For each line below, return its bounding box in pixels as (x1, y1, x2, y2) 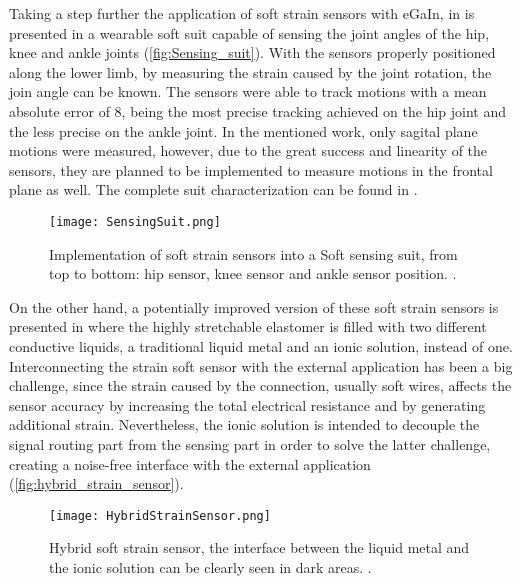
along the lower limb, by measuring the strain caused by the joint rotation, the (9, 61, 492, 82)
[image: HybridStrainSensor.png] (49, 508, 271, 523)
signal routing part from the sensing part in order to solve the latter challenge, (9, 433, 491, 454)
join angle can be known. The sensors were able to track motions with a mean (9, 81, 487, 102)
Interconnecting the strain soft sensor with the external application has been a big (9, 355, 513, 376)
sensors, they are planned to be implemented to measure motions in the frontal (9, 159, 493, 180)
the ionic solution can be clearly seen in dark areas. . (49, 556, 372, 577)
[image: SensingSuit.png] (49, 214, 221, 229)
